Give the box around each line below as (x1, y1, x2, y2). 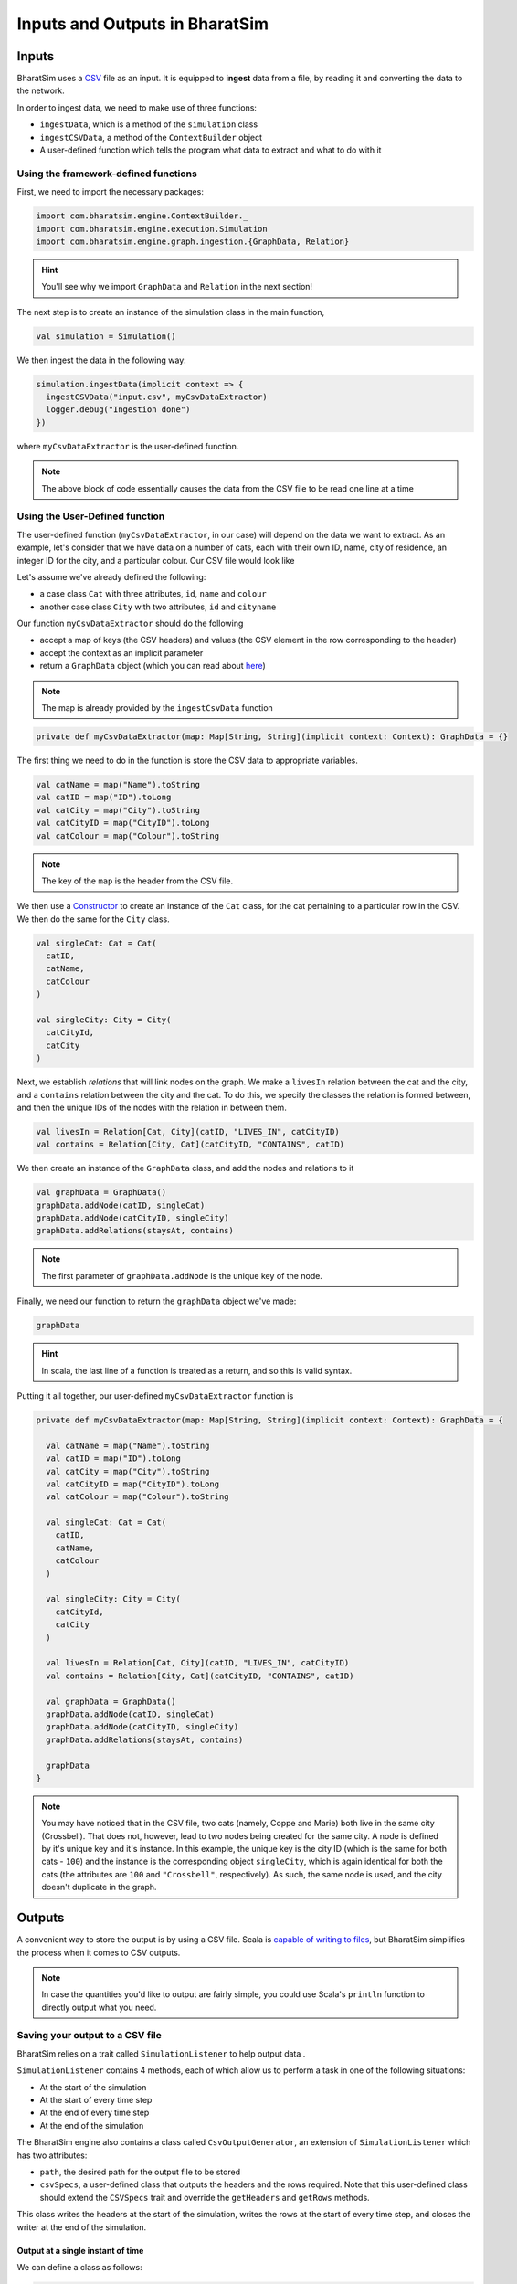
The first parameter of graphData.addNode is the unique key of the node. (41, 1270, 323, 1281)
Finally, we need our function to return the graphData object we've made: (16, 1295, 297, 1306)
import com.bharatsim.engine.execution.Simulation (36, 224, 269, 234)
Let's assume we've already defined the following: (16, 571, 206, 582)
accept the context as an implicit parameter (39, 647, 204, 658)
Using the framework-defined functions (16, 167, 198, 180)
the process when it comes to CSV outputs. (16, 1947, 181, 1958)
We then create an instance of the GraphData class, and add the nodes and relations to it (16, 1163, 354, 1174)
